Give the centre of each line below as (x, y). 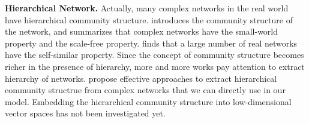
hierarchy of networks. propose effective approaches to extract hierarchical (141, 78)
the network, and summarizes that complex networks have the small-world (142, 31)
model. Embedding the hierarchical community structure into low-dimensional (148, 101)
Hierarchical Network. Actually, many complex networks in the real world (147, 8)
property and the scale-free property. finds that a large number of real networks (151, 43)
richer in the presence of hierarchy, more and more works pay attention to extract (155, 66)
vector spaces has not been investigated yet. (85, 113)
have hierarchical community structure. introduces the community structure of (149, 19)
